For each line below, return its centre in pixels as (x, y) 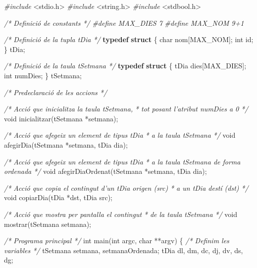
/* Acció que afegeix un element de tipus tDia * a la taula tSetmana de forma (122, 161)
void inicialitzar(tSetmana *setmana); (61, 118)
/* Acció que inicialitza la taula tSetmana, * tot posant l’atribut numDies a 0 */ (126, 109)
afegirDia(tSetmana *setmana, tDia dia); (66, 144)
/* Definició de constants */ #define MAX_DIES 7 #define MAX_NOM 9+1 (124, 23)
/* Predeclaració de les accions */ (56, 92)
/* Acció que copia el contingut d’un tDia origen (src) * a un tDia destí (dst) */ (126, 188)
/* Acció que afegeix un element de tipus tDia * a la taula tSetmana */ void (120, 135)
